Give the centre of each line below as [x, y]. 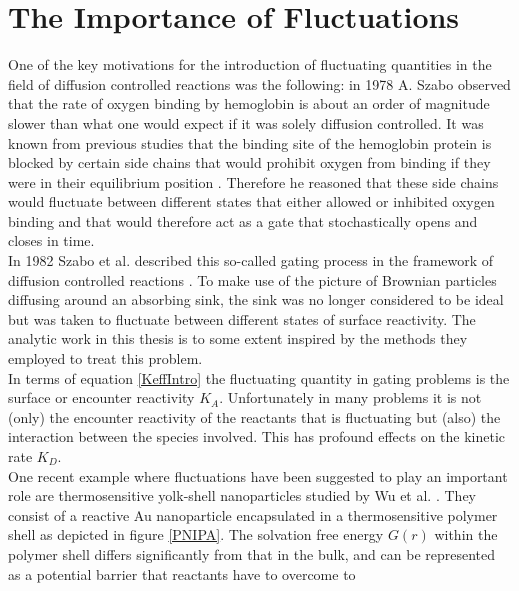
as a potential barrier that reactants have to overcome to [182, 573]
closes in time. [51, 240]
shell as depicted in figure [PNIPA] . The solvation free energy [196, 534]
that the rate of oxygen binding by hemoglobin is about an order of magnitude [249, 103]
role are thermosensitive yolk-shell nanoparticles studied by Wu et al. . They [242, 495]
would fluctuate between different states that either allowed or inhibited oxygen [251, 201]
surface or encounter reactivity [101, 397]
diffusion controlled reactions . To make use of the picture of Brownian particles [252, 279]
